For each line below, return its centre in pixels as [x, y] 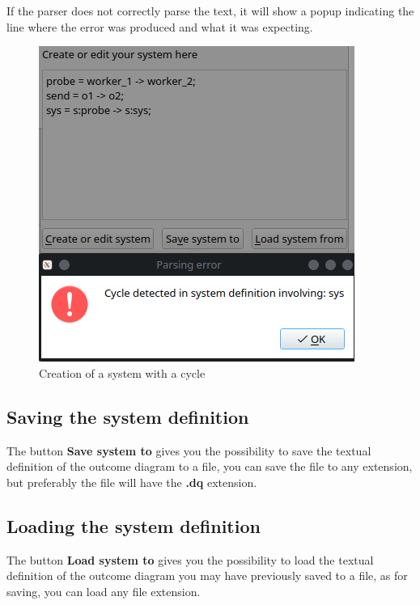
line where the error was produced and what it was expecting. [160, 26]
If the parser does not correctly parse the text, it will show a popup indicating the [210, 11]
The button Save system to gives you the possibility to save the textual [189, 450]
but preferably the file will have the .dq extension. [132, 482]
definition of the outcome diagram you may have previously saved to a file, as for [207, 575]
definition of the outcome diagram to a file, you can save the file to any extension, [210, 466]
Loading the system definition [134, 525]
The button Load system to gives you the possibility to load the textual [190, 559]
